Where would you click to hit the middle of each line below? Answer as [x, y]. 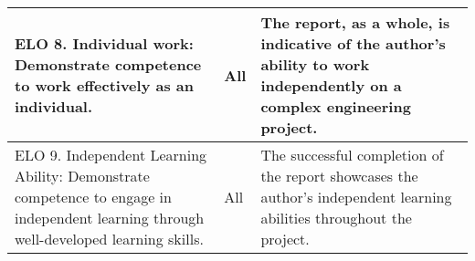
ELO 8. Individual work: [104, 43]
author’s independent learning [356, 197]
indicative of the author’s [353, 43]
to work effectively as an [105, 85]
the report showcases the [339, 176]
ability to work [315, 64]
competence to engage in [93, 197]
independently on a [331, 85]
